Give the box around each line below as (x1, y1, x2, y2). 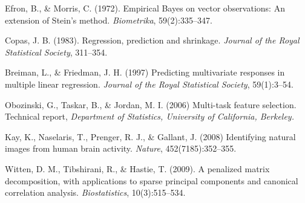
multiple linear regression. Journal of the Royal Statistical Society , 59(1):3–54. (5, 77, 294, 90)
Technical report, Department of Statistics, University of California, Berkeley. (5, 110, 294, 123)
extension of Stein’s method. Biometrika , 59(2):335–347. (5, 13, 212, 26)
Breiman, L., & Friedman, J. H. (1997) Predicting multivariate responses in (5, 66, 285, 79)
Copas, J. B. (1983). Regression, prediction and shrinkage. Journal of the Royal (5, 34, 300, 47)
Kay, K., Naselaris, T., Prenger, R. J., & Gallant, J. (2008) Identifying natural (5, 130, 296, 143)
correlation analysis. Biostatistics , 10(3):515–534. (5, 186, 186, 199)
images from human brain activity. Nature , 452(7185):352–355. (5, 142, 237, 155)
